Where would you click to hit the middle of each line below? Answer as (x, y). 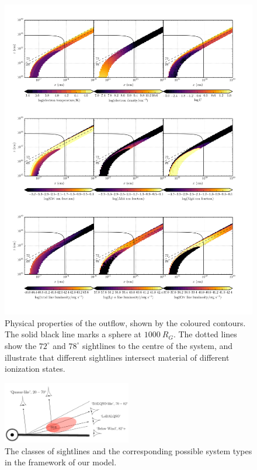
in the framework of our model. (61, 462)
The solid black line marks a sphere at (73, 334)
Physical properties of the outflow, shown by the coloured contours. (125, 322)
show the (21, 345)
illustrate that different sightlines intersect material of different (117, 357)
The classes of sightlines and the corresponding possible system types (128, 450)
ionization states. (35, 369)
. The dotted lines (205, 334)
